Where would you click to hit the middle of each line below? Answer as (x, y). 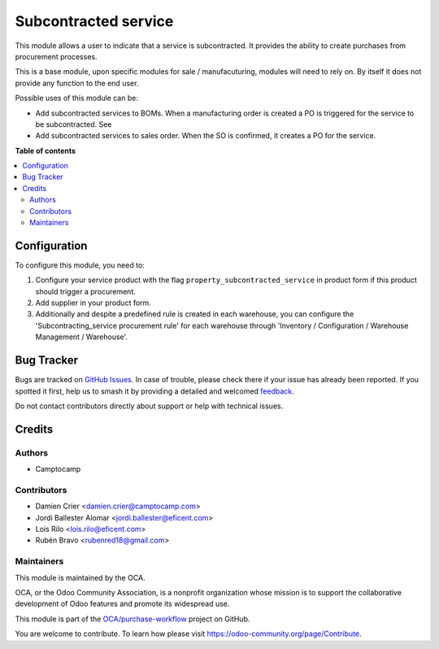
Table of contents (46, 150)
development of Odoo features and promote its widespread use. (122, 604)
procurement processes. (56, 56)
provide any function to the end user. (77, 83)
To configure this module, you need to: (80, 265)
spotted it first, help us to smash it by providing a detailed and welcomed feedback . (154, 391)
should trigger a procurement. (85, 291)
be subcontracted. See (74, 124)
